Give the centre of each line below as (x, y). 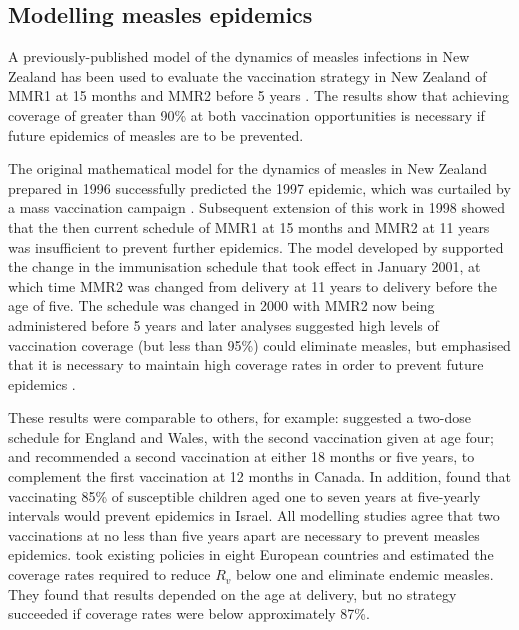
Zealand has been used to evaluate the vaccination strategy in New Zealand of (247, 75)
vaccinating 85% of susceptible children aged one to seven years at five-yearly (244, 495)
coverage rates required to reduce (109, 574)
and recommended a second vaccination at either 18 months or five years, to (241, 456)
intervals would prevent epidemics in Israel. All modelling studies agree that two (254, 515)
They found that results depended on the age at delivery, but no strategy (232, 593)
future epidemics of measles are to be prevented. (156, 134)
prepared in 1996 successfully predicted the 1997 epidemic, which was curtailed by (259, 187)
